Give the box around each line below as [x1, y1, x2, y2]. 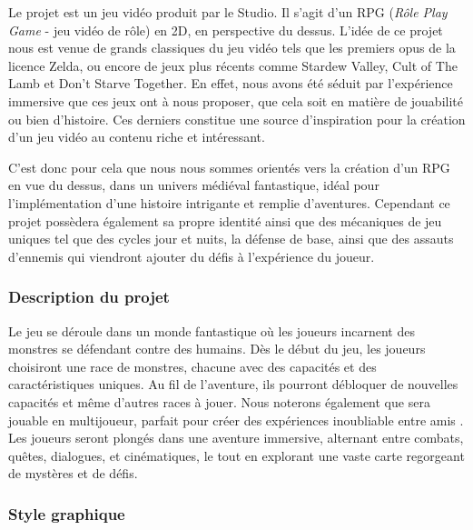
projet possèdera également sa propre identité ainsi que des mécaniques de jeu [8, 211, 442, 230]
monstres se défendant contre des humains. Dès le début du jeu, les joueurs [8, 339, 426, 358]
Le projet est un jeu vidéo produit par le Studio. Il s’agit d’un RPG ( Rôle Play [8, 3, 448, 21]
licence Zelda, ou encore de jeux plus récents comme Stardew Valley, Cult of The [8, 55, 458, 75]
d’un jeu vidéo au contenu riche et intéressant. [8, 127, 265, 146]
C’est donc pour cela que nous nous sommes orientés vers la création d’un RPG [8, 157, 450, 176]
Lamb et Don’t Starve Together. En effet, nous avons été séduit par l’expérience [8, 74, 453, 93]
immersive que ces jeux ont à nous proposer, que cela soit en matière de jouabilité [8, 91, 463, 110]
